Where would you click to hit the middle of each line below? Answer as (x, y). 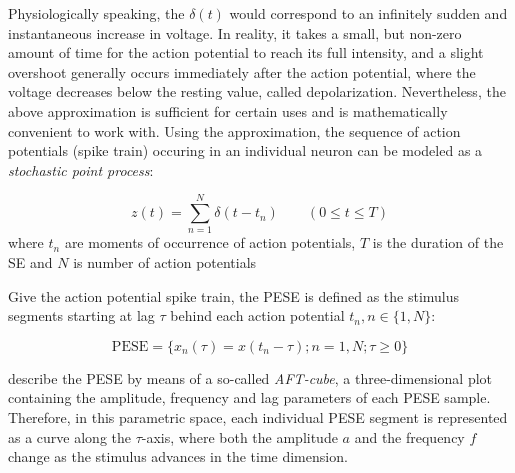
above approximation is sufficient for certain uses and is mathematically (228, 110)
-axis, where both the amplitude (239, 436)
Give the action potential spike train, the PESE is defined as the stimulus (234, 295)
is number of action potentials (165, 262)
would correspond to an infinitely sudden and (368, 13)
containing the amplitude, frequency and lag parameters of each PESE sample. (249, 397)
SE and (30, 262)
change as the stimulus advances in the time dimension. (178, 456)
